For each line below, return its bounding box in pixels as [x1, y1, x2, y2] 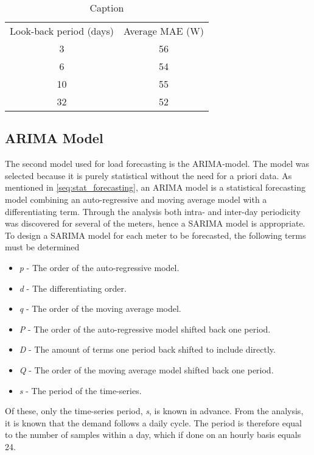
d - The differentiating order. [19, 281, 127, 294]
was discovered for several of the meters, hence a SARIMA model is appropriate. [5, 217, 305, 230]
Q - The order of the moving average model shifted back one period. [19, 363, 274, 376]
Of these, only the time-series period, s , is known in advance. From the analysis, [5, 404, 304, 417]
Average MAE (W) [124, 24, 204, 38]
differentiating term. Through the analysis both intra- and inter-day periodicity [5, 205, 301, 217]
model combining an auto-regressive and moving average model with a [5, 192, 267, 205]
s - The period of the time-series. [19, 384, 142, 397]
